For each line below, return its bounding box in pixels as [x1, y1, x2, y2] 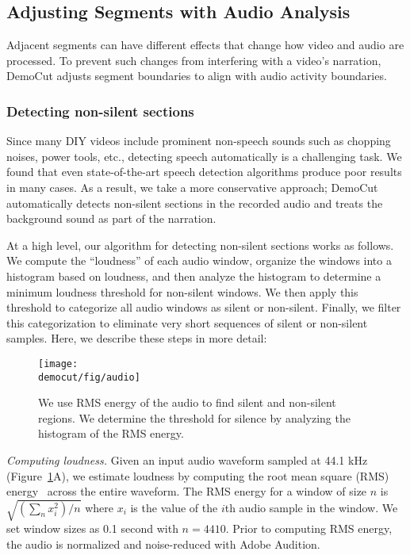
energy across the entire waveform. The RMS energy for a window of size [6, 483, 367, 499]
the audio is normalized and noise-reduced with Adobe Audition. [6, 535, 320, 552]
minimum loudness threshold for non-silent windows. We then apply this [6, 283, 358, 300]
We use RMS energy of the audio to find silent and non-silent [38, 394, 336, 411]
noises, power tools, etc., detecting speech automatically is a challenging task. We [6, 147, 402, 164]
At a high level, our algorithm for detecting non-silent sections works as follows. [6, 236, 394, 253]
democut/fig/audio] [38, 371, 140, 383]
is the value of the [130, 499, 218, 515]
